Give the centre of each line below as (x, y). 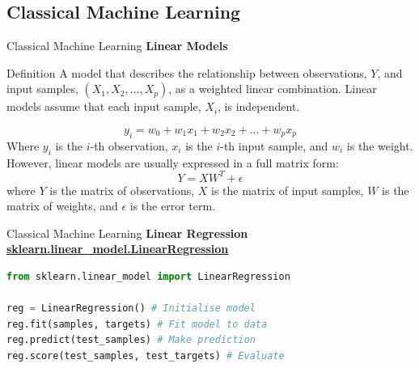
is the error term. (173, 206)
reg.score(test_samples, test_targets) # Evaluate (146, 356)
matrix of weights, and (62, 206)
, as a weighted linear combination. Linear (273, 89)
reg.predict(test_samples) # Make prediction (131, 340)
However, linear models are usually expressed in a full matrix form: (173, 162)
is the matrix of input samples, (288, 190)
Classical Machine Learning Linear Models (117, 46)
